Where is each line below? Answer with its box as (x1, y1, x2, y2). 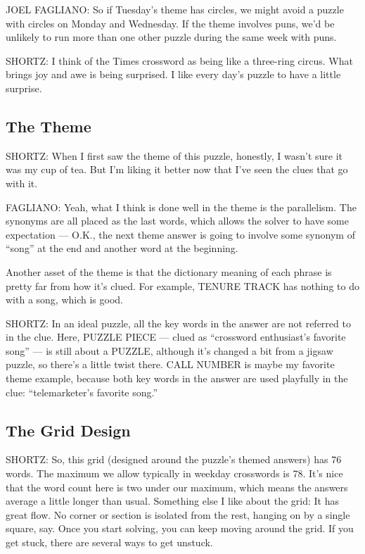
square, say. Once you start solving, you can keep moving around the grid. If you (6, 521, 354, 536)
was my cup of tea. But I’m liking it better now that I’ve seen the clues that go (6, 162, 348, 177)
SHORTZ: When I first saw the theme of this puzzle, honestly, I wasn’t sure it (6, 148, 343, 163)
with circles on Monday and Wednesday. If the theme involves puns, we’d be (6, 15, 335, 30)
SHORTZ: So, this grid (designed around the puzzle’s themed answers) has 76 (6, 452, 342, 467)
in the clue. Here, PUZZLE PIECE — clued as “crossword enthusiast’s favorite (6, 329, 346, 344)
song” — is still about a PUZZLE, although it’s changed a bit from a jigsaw (6, 343, 333, 358)
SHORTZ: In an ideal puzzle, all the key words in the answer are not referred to (6, 315, 351, 330)
